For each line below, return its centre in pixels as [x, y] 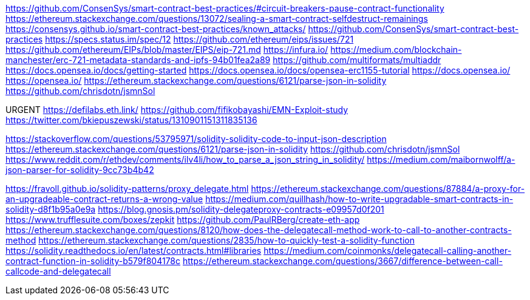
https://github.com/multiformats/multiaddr [357, 60]
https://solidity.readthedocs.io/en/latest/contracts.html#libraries [134, 251]
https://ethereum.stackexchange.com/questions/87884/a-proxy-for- [388, 189]
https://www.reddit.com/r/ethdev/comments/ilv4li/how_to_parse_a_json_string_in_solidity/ [185, 159]
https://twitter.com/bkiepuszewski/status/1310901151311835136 [131, 120]
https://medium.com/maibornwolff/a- [441, 159]
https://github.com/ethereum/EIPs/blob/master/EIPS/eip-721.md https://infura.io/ [167, 49]
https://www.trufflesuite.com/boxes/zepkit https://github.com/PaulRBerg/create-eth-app [183, 220]
